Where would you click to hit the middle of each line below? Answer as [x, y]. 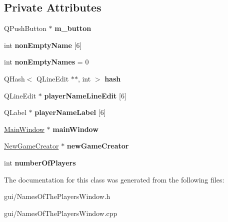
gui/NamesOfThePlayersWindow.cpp [61, 213]
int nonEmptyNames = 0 [46, 62]
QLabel [15, 112]
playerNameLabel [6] [70, 112]
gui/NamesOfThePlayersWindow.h [57, 196]
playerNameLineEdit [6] [85, 95]
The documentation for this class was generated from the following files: [114, 179]
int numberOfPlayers [40, 162]
